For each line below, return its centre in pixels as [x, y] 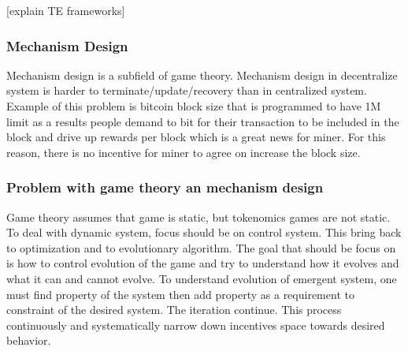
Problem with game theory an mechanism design [165, 187]
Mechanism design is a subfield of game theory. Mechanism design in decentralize [202, 75]
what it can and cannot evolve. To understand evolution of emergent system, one [202, 278]
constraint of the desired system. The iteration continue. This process [174, 310]
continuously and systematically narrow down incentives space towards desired [196, 325]
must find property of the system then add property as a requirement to [180, 294]
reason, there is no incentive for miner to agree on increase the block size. [184, 152]
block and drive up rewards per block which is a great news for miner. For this [196, 137]
